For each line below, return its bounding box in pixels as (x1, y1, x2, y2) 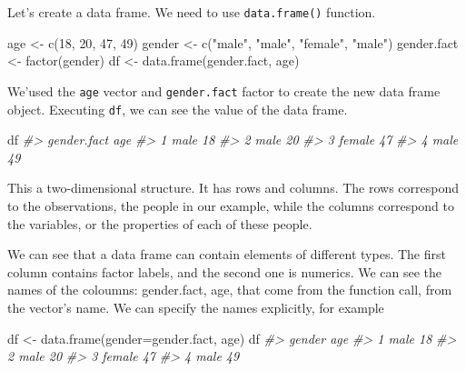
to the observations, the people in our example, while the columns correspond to (7, 196, 455, 215)
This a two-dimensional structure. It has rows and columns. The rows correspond (7, 178, 460, 197)
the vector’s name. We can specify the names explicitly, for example (7, 297, 384, 316)
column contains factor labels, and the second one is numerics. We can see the (7, 262, 442, 281)
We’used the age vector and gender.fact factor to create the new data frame (7, 81, 441, 100)
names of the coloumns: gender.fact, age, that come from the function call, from (7, 280, 452, 299)
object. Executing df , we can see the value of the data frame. (7, 99, 348, 118)
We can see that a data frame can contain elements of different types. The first (7, 245, 446, 264)
